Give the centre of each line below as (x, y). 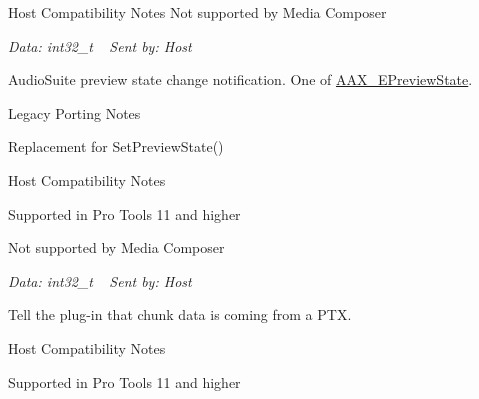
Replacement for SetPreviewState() (116, 146)
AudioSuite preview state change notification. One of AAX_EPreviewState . (240, 79)
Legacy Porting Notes (74, 112)
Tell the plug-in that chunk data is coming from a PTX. (180, 314)
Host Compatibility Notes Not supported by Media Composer (197, 12)
